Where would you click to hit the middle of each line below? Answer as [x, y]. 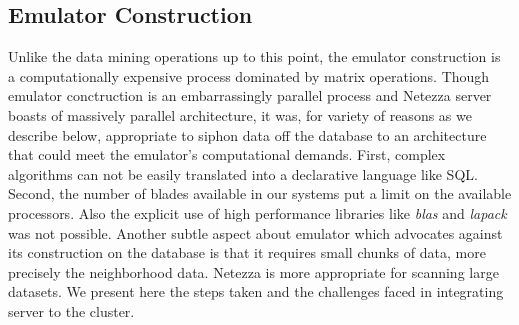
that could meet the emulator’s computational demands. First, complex [227, 154]
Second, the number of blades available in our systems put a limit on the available [260, 193]
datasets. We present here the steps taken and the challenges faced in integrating [256, 291]
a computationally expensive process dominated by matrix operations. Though [249, 75]
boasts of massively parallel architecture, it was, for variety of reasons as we [240, 114]
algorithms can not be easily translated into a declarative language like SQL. [243, 173]
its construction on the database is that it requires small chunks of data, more [247, 252]
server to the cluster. [71, 310]
